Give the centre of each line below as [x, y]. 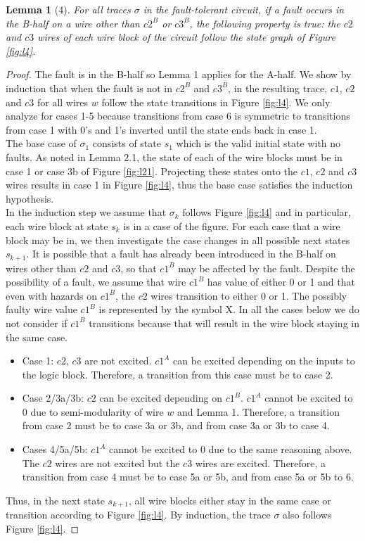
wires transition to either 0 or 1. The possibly [249, 295]
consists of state [127, 143]
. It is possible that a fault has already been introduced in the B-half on [181, 254]
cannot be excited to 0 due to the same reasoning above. [231, 449]
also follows [307, 515]
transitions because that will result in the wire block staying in [224, 323]
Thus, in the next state [55, 500]
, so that [139, 268]
